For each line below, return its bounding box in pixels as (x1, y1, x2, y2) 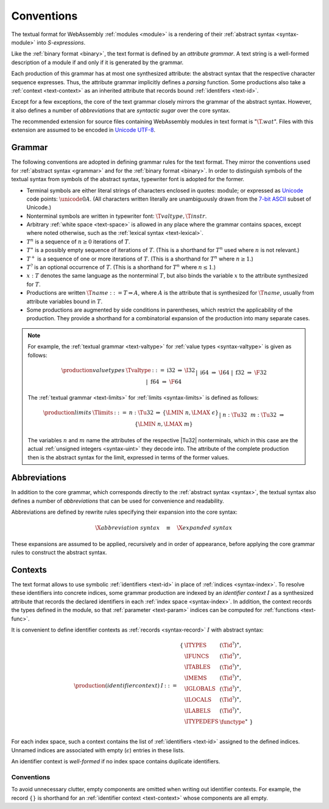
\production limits (43, 409, 91, 416)
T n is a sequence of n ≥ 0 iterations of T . (26, 237, 130, 245)
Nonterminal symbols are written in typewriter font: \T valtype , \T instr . (26, 212, 207, 220)
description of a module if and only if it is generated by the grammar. (11, 59, 184, 66)
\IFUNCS (184, 653, 210, 660)
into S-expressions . (37, 38, 85, 46)
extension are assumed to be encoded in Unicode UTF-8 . (11, 126, 155, 134)
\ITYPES (184, 641, 207, 649)
